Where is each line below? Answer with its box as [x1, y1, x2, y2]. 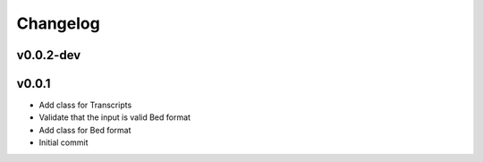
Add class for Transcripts [38, 99, 132, 111]
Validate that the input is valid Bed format [38, 112, 191, 123]
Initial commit [38, 137, 89, 148]
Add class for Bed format [38, 124, 131, 135]
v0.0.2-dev [16, 47, 81, 63]
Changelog [16, 13, 100, 33]
